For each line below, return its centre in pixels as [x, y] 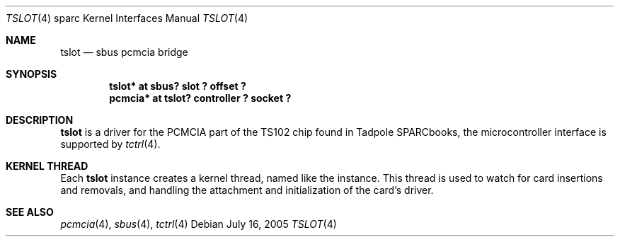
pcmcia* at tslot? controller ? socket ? [200, 98]
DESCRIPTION [40, 120]
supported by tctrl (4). [110, 144]
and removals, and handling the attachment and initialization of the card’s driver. [247, 190]
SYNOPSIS [31, 74]
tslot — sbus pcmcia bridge [124, 52]
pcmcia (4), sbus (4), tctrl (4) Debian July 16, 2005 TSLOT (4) [199, 224]
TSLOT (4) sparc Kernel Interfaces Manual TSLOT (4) [127, 18]
